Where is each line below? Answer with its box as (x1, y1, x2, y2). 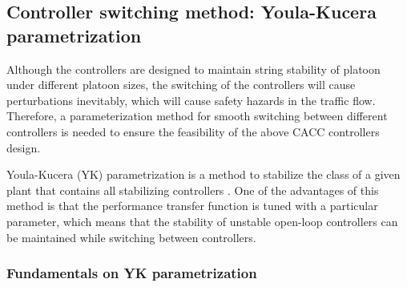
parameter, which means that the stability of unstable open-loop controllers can (6, 212, 398, 229)
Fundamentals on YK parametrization (6, 263, 257, 283)
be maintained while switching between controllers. (6, 228, 256, 245)
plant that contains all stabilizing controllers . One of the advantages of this (6, 181, 379, 198)
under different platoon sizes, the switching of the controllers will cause (6, 76, 356, 93)
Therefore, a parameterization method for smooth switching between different (6, 107, 388, 124)
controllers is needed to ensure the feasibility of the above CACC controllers (6, 123, 380, 139)
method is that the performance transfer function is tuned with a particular (6, 197, 378, 214)
